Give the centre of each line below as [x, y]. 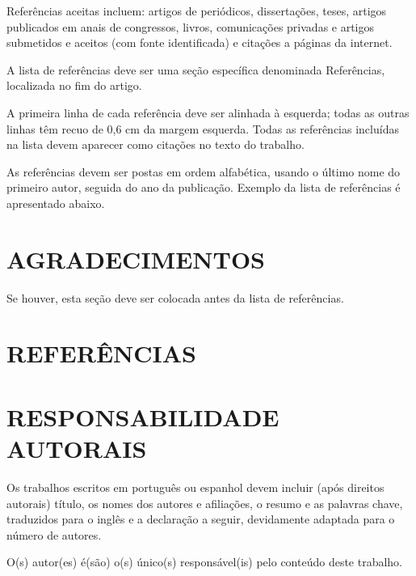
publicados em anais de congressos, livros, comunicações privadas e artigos [191, 26]
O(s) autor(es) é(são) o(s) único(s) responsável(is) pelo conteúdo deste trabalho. [205, 562]
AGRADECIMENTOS [136, 258]
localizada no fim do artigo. [74, 85]
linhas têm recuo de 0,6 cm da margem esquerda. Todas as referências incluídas [203, 128]
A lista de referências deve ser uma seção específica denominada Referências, [196, 69]
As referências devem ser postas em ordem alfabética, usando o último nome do [204, 171]
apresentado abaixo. [56, 203]
